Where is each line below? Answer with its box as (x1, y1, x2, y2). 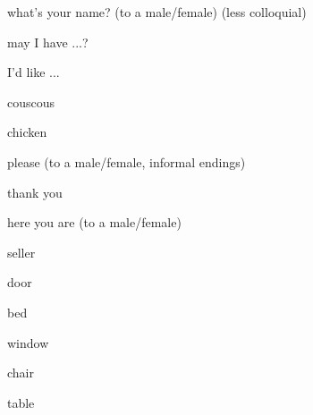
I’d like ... (7, 63, 60, 81)
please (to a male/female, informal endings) (7, 152, 246, 171)
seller (7, 242, 36, 261)
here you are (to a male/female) (7, 213, 182, 232)
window (7, 333, 49, 351)
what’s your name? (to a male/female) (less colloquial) (7, 3, 307, 21)
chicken (7, 123, 47, 141)
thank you (7, 182, 63, 201)
